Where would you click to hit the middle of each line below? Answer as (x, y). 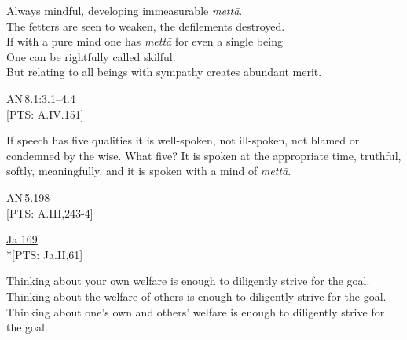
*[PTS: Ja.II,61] (45, 254)
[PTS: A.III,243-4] (50, 212)
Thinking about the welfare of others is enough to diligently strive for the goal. (196, 296)
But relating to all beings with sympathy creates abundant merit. (164, 72)
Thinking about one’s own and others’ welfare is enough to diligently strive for (196, 311)
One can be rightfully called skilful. (91, 56)
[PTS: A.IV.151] (45, 113)
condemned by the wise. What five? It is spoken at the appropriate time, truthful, (204, 155)
